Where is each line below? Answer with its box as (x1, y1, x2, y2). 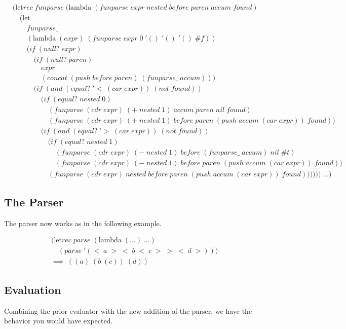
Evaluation (4, 281, 61, 297)
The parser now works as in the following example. (4, 217, 162, 228)
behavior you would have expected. (4, 315, 113, 326)
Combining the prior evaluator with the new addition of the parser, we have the (4, 305, 252, 316)
